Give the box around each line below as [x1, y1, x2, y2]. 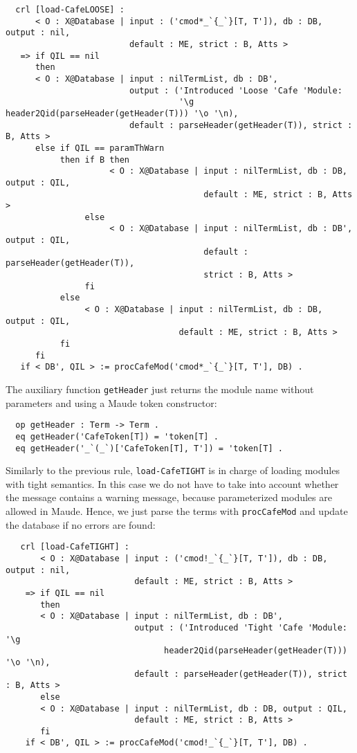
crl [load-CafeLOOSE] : [15, 5, 125, 15]
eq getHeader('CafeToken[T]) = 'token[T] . [15, 431, 219, 442]
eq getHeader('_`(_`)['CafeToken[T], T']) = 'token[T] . [15, 443, 283, 453]
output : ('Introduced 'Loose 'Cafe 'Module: [129, 85, 342, 96]
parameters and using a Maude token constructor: [6, 395, 217, 410]
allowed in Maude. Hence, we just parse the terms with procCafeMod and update [6, 504, 348, 518]
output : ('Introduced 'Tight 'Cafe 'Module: [134, 622, 347, 633]
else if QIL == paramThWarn [35, 143, 165, 153]
